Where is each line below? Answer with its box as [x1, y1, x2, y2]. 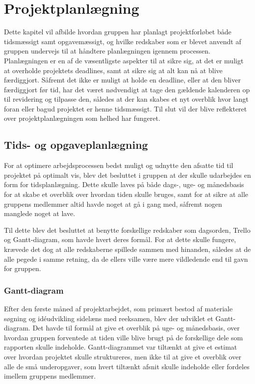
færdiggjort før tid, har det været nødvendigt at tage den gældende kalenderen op [4, 84, 250, 94]
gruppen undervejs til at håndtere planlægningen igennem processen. [4, 46, 210, 56]
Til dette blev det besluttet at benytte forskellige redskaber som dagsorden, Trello [4, 224, 251, 235]
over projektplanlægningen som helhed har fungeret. [4, 113, 160, 123]
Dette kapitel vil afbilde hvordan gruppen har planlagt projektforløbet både [4, 27, 231, 37]
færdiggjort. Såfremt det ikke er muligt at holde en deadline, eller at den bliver [4, 75, 241, 85]
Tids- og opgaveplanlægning [4, 137, 148, 152]
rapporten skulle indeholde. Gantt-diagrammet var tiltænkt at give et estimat [4, 342, 237, 352]
